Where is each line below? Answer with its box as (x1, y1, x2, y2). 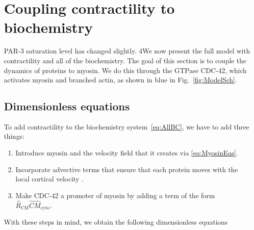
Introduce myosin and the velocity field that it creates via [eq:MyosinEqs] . (15, 148, 238, 158)
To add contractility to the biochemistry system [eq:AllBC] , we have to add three (4, 121, 250, 131)
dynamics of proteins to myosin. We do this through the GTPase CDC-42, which (4, 65, 247, 75)
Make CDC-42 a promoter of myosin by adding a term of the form (15, 190, 215, 200)
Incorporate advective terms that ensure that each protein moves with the (15, 164, 238, 174)
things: (4, 131, 25, 141)
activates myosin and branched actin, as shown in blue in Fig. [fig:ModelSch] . (4, 75, 237, 85)
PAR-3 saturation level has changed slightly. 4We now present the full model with (4, 46, 250, 56)
